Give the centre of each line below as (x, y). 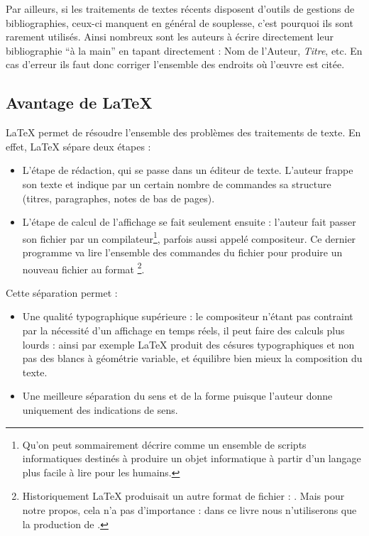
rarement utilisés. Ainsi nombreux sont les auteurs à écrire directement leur (170, 37)
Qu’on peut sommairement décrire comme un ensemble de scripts (164, 444)
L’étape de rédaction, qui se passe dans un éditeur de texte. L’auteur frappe (188, 170)
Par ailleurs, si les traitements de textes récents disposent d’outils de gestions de (180, 9)
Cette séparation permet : (62, 292)
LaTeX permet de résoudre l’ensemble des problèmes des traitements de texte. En (183, 132)
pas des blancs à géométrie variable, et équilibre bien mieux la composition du (192, 358)
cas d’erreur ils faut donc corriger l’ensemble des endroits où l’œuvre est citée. (175, 64)
